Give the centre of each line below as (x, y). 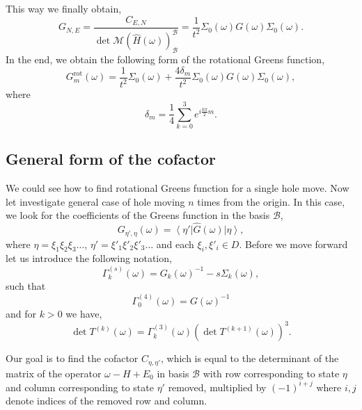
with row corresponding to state (271, 373)
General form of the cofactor (111, 159)
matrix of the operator (54, 373)
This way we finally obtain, (64, 8)
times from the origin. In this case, (271, 201)
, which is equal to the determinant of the (250, 358)
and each (175, 244)
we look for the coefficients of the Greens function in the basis (138, 215)
